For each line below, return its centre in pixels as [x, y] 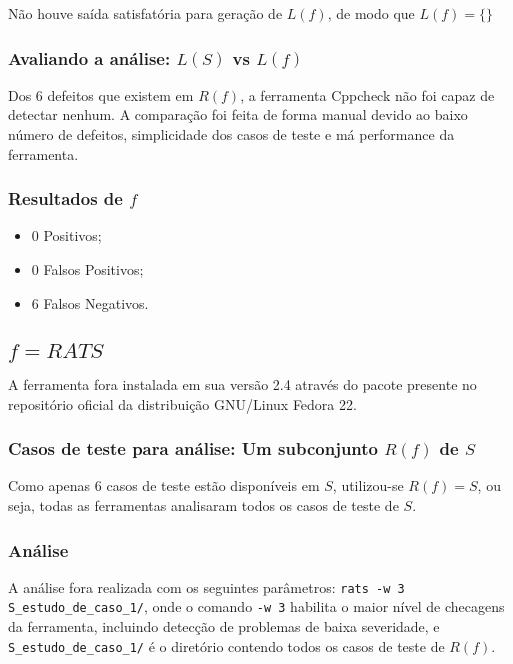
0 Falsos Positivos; [87, 269]
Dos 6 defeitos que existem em [101, 94]
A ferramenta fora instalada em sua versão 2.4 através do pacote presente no [242, 384]
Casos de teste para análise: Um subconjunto [193, 448]
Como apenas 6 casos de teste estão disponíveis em [164, 485]
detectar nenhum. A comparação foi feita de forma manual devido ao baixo [238, 114]
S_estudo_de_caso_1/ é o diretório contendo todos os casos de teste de [226, 645]
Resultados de [65, 198]
